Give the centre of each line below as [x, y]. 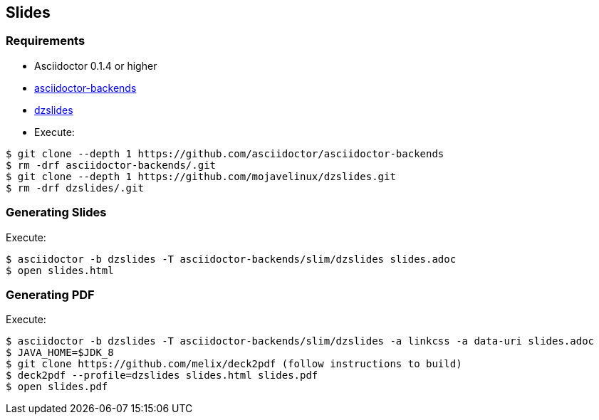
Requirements [46, 41]
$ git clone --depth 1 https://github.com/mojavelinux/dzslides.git [201, 176]
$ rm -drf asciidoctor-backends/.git [111, 165]
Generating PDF [50, 294]
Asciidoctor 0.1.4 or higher [96, 65]
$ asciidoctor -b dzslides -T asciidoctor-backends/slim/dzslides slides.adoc [231, 259]
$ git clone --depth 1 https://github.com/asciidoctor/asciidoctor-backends [225, 153]
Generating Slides [56, 212]
